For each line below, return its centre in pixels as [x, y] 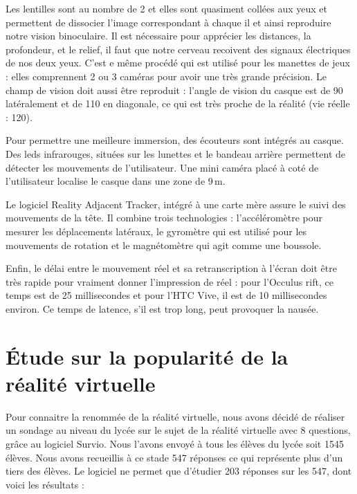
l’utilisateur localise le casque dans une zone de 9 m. [116, 181]
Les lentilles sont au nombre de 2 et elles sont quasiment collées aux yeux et [167, 8]
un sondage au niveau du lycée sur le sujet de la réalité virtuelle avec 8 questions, [178, 430]
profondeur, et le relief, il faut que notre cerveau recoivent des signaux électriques [178, 49]
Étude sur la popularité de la [147, 356]
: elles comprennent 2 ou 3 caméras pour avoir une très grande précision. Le [166, 76]
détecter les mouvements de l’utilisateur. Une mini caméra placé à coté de [162, 167]
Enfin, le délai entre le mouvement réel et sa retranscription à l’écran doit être [171, 268]
